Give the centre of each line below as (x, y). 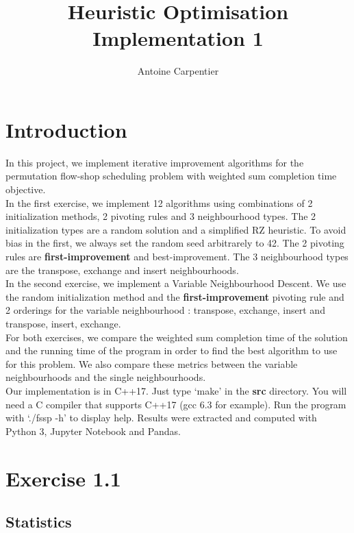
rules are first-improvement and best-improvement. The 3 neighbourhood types (177, 256)
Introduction (66, 129)
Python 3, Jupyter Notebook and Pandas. (93, 431)
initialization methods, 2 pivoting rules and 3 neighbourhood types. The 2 (161, 216)
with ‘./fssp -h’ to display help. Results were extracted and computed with (161, 418)
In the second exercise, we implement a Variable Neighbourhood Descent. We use (176, 283)
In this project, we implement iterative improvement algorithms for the (155, 162)
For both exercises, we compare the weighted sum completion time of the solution (177, 337)
